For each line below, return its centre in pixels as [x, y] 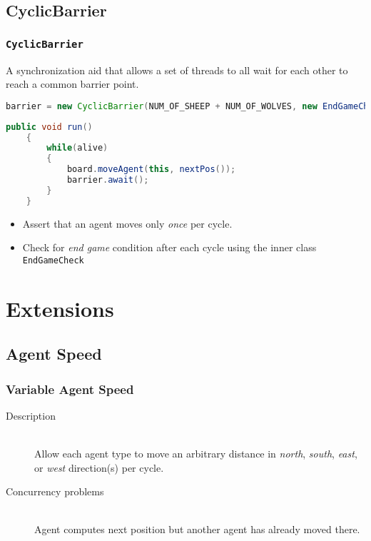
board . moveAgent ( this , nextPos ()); [151, 170]
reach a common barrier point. [72, 84]
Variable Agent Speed [70, 389]
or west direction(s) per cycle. [99, 467]
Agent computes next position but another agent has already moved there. [197, 529]
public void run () [49, 127]
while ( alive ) [77, 148]
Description [31, 415]
